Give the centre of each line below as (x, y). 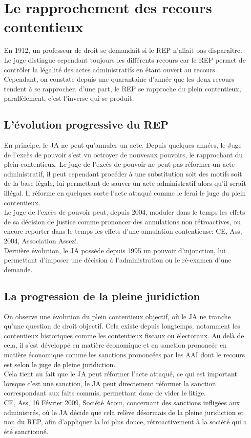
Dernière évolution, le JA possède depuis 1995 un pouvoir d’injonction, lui (115, 250)
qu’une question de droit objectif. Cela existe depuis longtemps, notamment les (122, 326)
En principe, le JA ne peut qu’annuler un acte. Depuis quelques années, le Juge (123, 145)
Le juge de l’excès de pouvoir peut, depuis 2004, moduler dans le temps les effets (125, 212)
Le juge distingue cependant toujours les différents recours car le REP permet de (125, 59)
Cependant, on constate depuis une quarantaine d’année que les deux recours (119, 79)
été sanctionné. (26, 431)
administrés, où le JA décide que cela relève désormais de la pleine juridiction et (124, 412)
